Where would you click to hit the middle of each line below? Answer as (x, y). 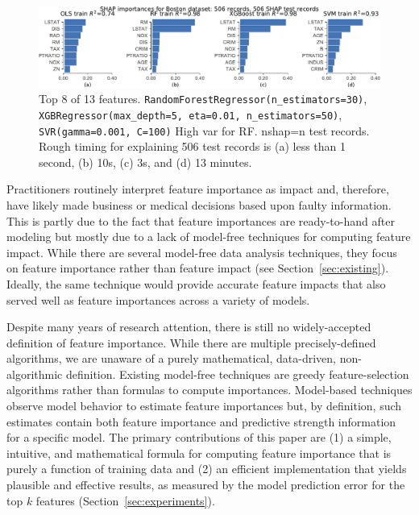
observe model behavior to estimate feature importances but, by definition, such (204, 406)
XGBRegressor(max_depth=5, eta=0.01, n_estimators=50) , (191, 114)
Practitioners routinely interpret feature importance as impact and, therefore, (198, 189)
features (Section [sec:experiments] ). (125, 500)
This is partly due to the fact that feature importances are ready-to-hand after (201, 220)
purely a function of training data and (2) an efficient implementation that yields (207, 469)
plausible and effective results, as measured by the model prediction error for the (206, 485)
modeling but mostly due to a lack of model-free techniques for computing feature (209, 237)
